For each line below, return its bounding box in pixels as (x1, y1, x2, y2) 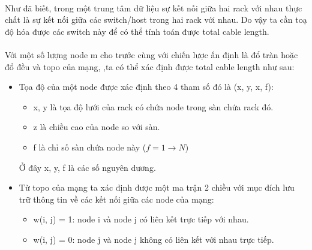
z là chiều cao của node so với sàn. (33, 121, 160, 133)
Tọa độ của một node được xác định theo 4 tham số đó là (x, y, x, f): (19, 80, 274, 93)
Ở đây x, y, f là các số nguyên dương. (19, 161, 156, 173)
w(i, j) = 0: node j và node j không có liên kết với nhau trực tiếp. (33, 233, 274, 245)
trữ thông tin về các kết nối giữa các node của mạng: (19, 192, 214, 205)
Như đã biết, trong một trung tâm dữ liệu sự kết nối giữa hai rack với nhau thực (5, 1, 302, 14)
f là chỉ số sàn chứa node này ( (33, 140, 146, 153)
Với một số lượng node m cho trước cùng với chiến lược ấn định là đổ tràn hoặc (5, 48, 298, 61)
